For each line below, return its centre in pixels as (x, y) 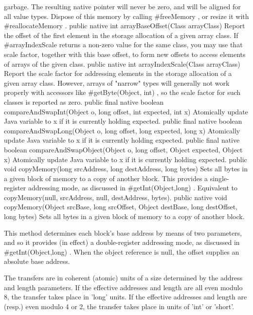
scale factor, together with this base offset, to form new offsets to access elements (125, 54)
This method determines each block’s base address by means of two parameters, (123, 232)
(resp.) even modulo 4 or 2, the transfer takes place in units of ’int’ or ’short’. (119, 306)
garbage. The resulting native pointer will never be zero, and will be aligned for (122, 6)
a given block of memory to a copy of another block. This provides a (106, 178)
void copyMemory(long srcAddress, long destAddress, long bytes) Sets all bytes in (126, 169)
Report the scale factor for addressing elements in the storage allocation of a (118, 73)
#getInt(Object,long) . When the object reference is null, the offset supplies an (122, 251)
